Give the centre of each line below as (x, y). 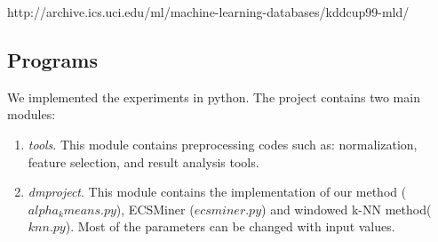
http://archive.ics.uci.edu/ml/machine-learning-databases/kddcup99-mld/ (208, 12)
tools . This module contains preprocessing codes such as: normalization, (223, 144)
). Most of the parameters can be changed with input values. (230, 226)
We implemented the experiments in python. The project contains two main (214, 97)
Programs (52, 59)
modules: (32, 114)
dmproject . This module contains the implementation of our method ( (217, 192)
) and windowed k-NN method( (346, 209)
